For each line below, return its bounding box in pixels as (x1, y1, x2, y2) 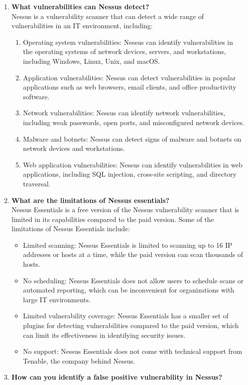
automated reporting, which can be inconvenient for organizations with (23, 285, 234, 295)
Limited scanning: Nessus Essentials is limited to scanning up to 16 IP (23, 239, 232, 250)
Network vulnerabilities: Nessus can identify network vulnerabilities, (23, 108, 225, 118)
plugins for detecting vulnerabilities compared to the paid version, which (23, 320, 239, 330)
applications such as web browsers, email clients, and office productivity (23, 82, 236, 92)
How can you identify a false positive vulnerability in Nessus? (11, 372, 222, 382)
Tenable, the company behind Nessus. (23, 355, 135, 366)
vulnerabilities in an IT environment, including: (11, 20, 153, 31)
